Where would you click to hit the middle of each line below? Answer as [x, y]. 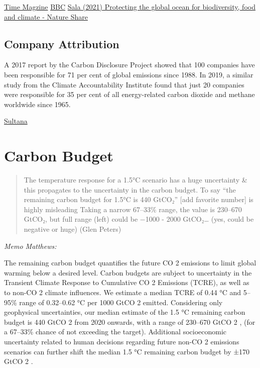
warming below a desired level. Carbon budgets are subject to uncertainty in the [128, 272]
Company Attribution [62, 43]
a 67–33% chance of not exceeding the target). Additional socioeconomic [115, 332]
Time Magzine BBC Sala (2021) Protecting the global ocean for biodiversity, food [130, 7]
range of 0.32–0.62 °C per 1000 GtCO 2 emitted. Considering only [121, 302]
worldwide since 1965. [37, 104]
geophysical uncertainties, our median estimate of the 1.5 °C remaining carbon [125, 312]
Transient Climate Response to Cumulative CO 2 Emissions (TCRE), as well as [127, 282]
